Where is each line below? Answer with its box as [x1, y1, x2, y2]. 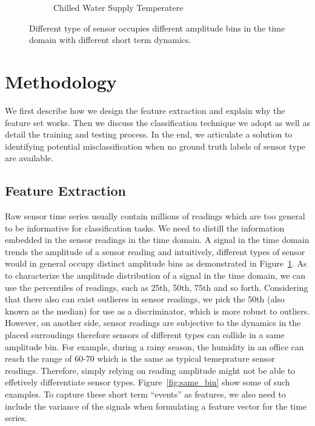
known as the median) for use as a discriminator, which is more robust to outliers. [5, 304, 310, 317]
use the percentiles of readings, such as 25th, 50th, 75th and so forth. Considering [5, 281, 308, 293]
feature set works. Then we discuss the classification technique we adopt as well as [5, 116, 310, 128]
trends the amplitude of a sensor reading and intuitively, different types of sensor [5, 245, 305, 258]
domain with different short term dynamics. [29, 33, 191, 46]
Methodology [5, 68, 117, 93]
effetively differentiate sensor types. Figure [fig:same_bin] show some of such [5, 376, 290, 388]
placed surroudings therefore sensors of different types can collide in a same [5, 328, 285, 341]
